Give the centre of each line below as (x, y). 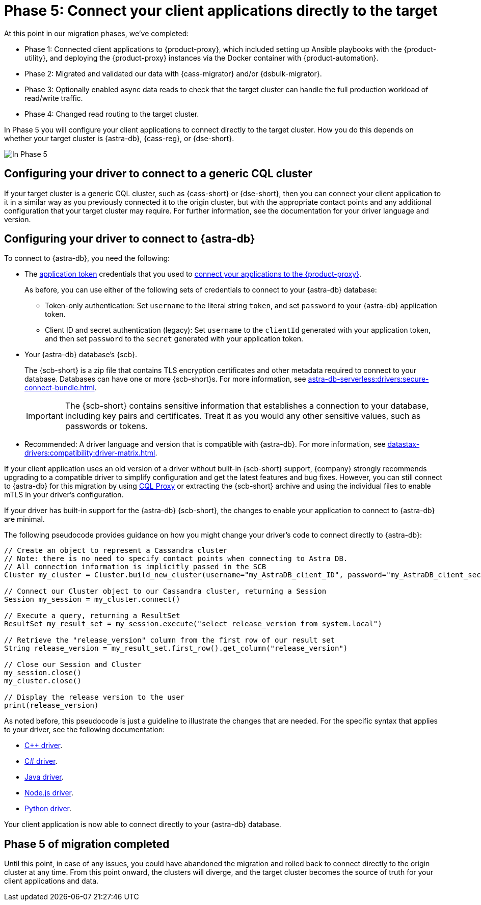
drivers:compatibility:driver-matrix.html (90, 453)
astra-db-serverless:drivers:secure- (368, 379)
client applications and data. (51, 881)
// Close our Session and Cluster (73, 665)
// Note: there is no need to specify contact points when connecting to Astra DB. (176, 559)
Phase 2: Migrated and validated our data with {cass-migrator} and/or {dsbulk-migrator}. (173, 73)
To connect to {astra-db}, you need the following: (87, 258)
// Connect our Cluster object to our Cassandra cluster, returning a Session (165, 591)
